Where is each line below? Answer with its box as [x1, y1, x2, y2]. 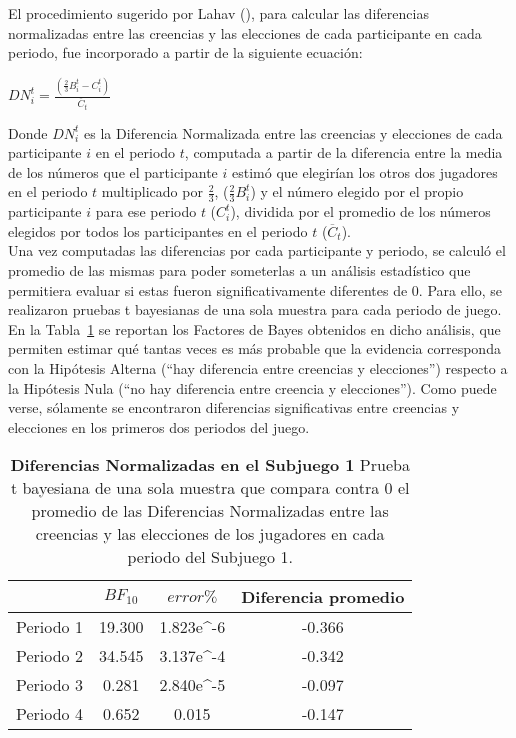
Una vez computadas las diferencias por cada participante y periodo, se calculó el [8, 240, 506, 261]
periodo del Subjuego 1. [127, 545, 293, 569]
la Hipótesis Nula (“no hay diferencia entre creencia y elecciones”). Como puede [8, 377, 497, 398]
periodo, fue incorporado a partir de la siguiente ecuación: [8, 42, 363, 63]
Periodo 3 [16, 673, 83, 697]
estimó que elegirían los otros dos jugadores [232, 161, 498, 182]
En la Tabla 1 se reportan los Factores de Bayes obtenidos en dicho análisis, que [8, 318, 501, 339]
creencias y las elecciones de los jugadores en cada [35, 522, 385, 546]
